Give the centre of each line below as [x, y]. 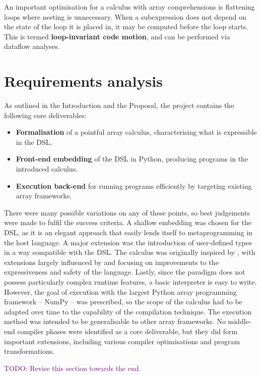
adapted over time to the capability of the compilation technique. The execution [128, 311]
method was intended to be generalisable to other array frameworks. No [115, 321]
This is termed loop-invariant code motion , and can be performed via [117, 36]
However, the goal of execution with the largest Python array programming [120, 291]
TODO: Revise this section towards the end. [73, 368]
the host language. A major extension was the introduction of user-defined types [128, 242]
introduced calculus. [47, 169]
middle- [240, 321]
